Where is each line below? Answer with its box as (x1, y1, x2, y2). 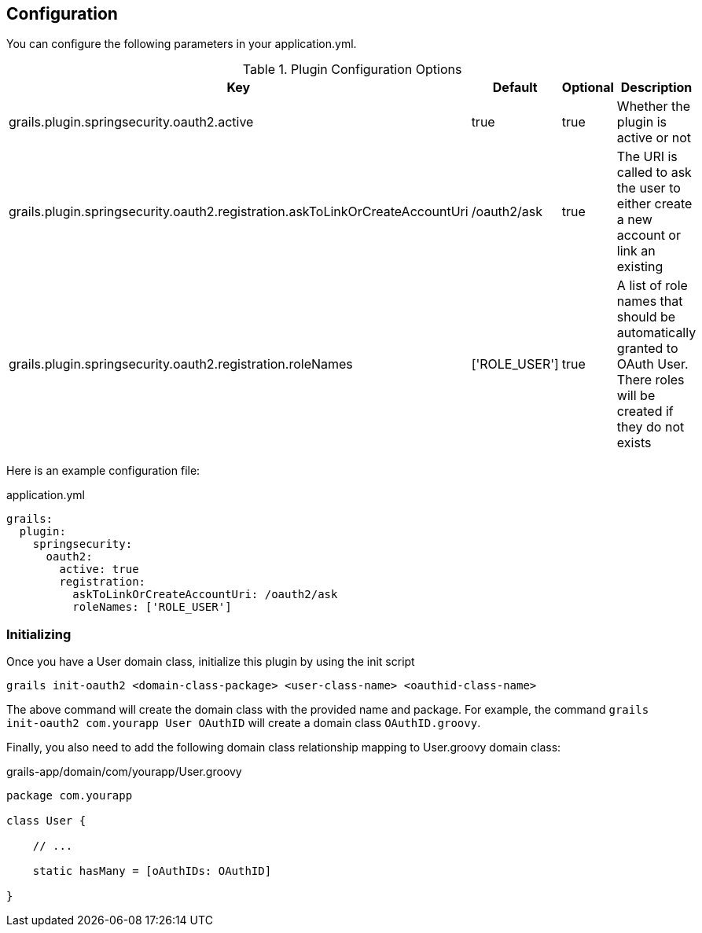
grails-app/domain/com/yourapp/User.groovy (6, 765, 242, 779)
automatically (616, 325, 696, 341)
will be (616, 388, 656, 404)
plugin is (616, 114, 667, 130)
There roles (616, 372, 685, 388)
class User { (6, 814, 86, 828)
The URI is (616, 149, 678, 165)
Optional (561, 79, 614, 96)
